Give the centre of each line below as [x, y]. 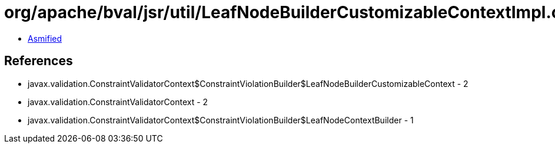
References [39, 61]
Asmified [45, 38]
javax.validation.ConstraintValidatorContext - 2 [118, 102]
